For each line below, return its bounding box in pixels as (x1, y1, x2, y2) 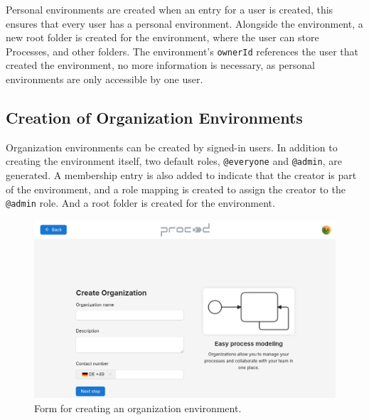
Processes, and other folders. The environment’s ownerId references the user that (6, 43, 358, 58)
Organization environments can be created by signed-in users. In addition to (6, 139, 338, 154)
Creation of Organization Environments (6, 107, 303, 129)
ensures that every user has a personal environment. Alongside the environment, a (6, 16, 363, 31)
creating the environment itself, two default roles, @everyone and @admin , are (6, 154, 342, 168)
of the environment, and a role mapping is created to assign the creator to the (6, 181, 346, 196)
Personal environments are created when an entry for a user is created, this (6, 2, 333, 16)
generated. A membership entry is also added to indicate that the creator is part (6, 168, 357, 183)
